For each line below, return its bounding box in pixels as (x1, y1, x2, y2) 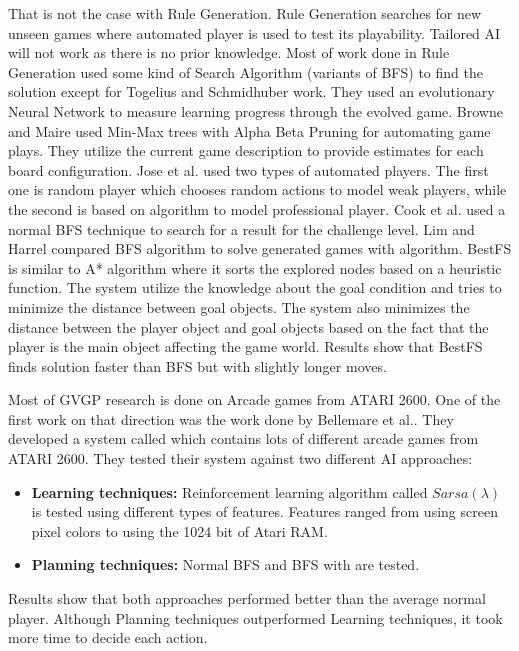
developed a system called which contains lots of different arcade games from (8, 428, 479, 449)
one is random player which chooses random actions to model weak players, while (8, 179, 507, 200)
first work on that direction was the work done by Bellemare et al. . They (8, 408, 454, 429)
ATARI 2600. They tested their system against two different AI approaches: (8, 448, 473, 469)
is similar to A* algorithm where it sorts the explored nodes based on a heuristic (8, 257, 502, 278)
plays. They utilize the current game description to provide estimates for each (8, 140, 484, 161)
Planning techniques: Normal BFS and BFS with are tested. (31, 554, 420, 575)
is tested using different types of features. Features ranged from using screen (31, 501, 498, 522)
